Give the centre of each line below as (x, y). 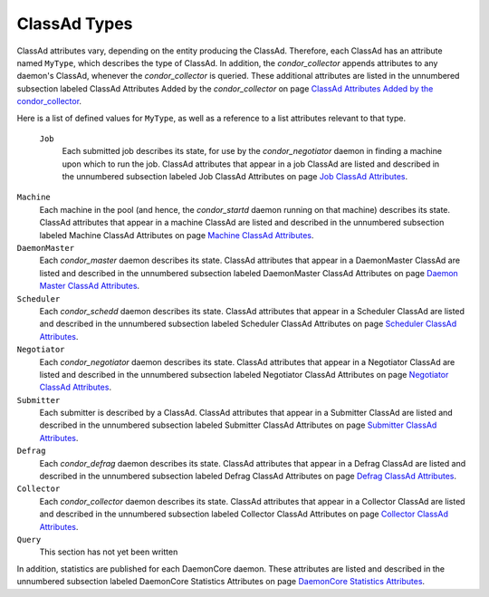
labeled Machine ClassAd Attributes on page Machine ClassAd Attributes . (177, 235)
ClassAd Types (75, 24)
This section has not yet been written (109, 552)
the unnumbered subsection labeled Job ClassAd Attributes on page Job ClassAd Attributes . (235, 177)
